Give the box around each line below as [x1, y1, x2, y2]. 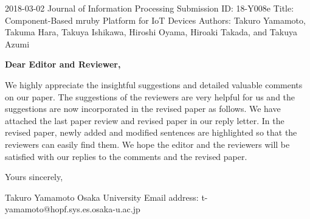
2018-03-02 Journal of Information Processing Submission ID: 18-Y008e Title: [5, 2, 294, 14]
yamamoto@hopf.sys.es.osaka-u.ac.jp [5, 203, 140, 215]
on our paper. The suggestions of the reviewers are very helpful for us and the [5, 90, 295, 103]
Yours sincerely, [5, 170, 63, 183]
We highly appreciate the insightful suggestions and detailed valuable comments [5, 78, 303, 91]
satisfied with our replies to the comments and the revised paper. [5, 150, 247, 162]
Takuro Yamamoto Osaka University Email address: [5, 190, 199, 203]
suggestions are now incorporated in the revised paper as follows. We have [5, 102, 281, 115]
